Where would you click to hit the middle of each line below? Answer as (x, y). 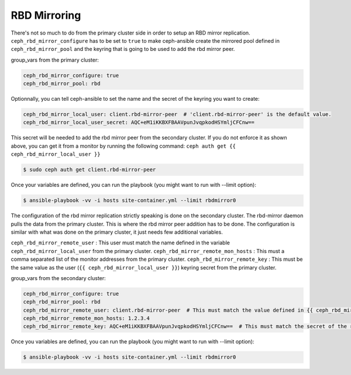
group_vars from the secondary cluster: (58, 278)
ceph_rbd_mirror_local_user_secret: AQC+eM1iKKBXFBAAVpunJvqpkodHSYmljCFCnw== (139, 122)
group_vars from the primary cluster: (55, 60)
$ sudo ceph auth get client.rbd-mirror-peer (90, 170)
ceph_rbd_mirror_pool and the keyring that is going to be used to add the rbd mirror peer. (123, 49)
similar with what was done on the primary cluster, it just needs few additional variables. (117, 232)
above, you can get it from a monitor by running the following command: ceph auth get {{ (123, 146)
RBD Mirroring (46, 15)
